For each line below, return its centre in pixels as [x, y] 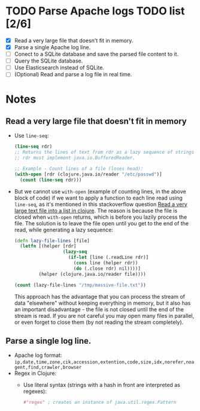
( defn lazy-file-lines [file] [52, 241]
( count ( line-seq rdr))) [51, 180]
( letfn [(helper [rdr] [48, 246]
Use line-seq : [31, 136]
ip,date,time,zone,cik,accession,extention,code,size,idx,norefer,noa [104, 362]
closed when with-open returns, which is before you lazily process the [101, 217]
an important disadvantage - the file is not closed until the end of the [99, 309]
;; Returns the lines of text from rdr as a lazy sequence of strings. [105, 152]
